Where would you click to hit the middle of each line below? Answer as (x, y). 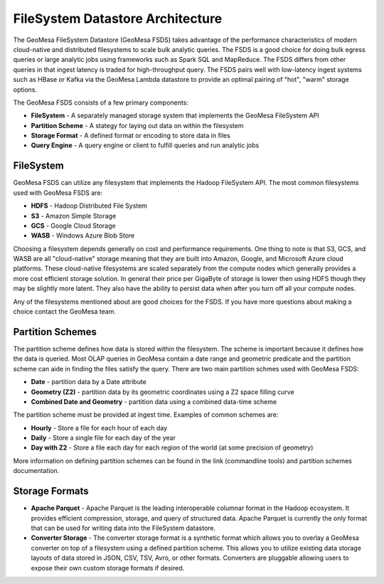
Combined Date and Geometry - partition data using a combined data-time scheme (154, 401)
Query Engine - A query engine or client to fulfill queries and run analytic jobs (145, 145)
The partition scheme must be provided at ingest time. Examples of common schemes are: (146, 415)
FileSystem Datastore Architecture (118, 18)
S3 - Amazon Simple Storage (74, 216)
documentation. (36, 471)
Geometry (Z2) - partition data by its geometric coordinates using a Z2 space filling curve (162, 392)
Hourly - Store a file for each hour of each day (99, 428)
